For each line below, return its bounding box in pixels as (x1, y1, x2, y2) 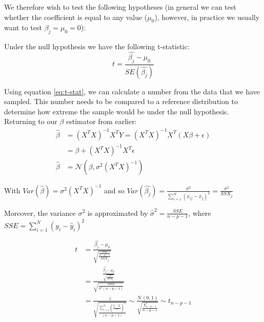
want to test (4, 22, 42, 33)
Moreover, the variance (4, 207, 76, 218)
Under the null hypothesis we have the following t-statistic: (4, 41, 190, 52)
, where (188, 207, 211, 218)
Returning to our (4, 116, 57, 127)
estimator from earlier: (66, 116, 137, 127)
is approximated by (87, 207, 148, 218)
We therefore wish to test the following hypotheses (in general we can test (4, 2, 236, 12)
